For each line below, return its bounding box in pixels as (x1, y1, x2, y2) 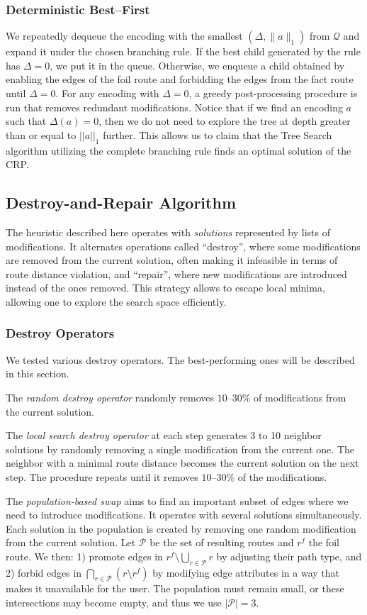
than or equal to (6, 127, 77, 142)
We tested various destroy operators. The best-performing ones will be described (6, 352, 355, 367)
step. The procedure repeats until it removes (6, 469, 198, 484)
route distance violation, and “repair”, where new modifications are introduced (6, 266, 347, 281)
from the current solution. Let (6, 535, 136, 550)
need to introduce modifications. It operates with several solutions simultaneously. (6, 507, 362, 522)
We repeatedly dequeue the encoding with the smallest (6, 28, 243, 43)
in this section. (6, 366, 69, 381)
